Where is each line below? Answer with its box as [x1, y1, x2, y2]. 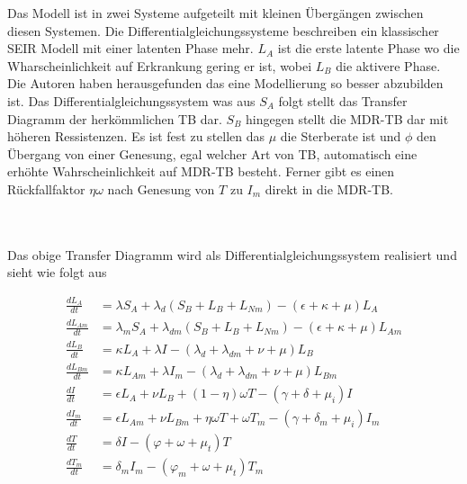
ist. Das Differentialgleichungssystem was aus [7, 91, 256, 110]
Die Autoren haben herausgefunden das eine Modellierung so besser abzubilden [7, 74, 444, 93]
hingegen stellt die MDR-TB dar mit [246, 109, 449, 128]
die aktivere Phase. [336, 56, 441, 75]
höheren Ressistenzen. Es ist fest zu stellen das [7, 127, 265, 146]
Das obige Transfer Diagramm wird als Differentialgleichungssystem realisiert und [7, 245, 457, 264]
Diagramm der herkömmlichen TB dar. [7, 109, 222, 128]
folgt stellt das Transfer [278, 91, 408, 110]
